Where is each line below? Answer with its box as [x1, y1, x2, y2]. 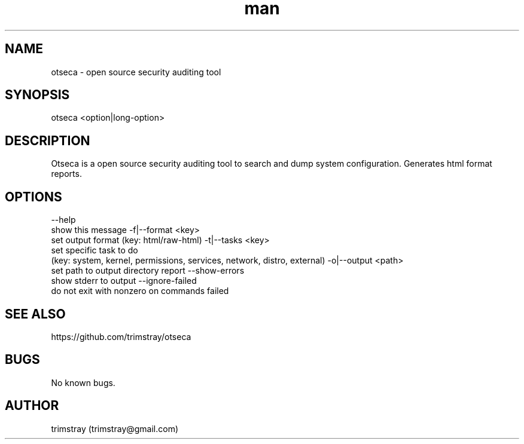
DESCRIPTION [5, 133, 90, 148]
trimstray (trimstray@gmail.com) [51, 423, 179, 434]
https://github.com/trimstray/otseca [51, 331, 191, 342]
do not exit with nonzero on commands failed [51, 286, 229, 296]
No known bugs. [51, 377, 115, 388]
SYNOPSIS [5, 87, 70, 103]
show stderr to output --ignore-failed [51, 275, 197, 286]
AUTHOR [5, 398, 59, 414]
